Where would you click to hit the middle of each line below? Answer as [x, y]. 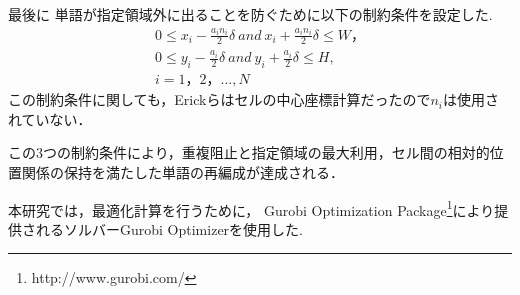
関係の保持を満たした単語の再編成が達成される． [182, 172]
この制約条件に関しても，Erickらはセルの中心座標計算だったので [219, 99]
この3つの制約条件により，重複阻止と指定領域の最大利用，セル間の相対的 [249, 152]
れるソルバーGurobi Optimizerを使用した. [169, 228]
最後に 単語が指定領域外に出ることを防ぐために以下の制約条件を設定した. [250, 14]
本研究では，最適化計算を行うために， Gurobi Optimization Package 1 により [251, 208]
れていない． [50, 118]
